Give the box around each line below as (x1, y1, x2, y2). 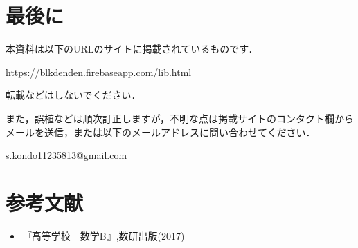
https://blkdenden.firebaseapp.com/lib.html (6, 64, 192, 79)
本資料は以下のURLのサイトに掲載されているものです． (6, 41, 258, 56)
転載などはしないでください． (6, 88, 141, 102)
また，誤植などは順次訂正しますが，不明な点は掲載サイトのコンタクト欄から (6, 111, 354, 125)
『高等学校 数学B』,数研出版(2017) (21, 228, 185, 242)
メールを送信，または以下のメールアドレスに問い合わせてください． (6, 124, 316, 139)
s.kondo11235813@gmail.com (6, 148, 127, 162)
